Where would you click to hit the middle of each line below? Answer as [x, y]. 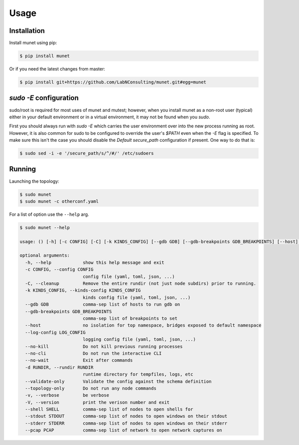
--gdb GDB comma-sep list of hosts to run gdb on [103, 304]
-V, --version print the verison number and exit [97, 402]
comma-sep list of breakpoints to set [130, 318]
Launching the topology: [34, 181]
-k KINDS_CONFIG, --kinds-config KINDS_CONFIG [83, 290]
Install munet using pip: [33, 43]
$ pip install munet [45, 56]
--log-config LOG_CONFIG [55, 332]
